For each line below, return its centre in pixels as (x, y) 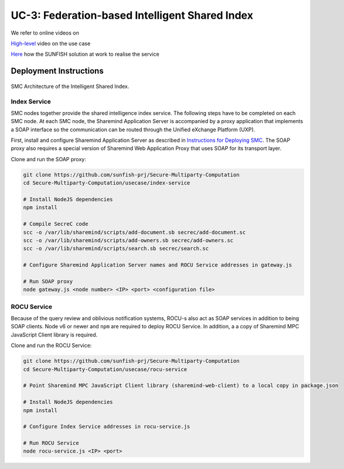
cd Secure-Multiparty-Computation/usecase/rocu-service (105, 369)
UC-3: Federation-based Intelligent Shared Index (132, 15)
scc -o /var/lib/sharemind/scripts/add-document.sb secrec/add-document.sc (134, 232)
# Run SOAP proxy (48, 281)
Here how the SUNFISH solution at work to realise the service (85, 54)
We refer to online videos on (45, 33)
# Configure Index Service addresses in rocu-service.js (107, 427)
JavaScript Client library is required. (54, 335)
